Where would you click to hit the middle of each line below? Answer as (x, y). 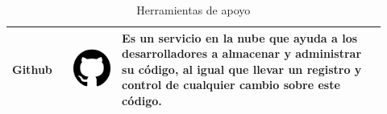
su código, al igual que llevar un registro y (242, 69)
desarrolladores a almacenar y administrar (242, 53)
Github (32, 69)
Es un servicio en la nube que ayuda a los (240, 37)
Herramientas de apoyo (193, 10)
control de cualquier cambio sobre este (231, 85)
